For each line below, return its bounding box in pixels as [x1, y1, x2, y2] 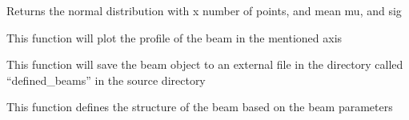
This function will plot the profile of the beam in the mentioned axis [6, 29, 343, 46]
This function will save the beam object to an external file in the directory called [6, 56, 403, 73]
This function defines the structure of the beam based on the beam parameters [6, 98, 393, 115]
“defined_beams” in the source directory [6, 71, 206, 88]
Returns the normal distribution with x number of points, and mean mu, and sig [6, 2, 402, 18]
